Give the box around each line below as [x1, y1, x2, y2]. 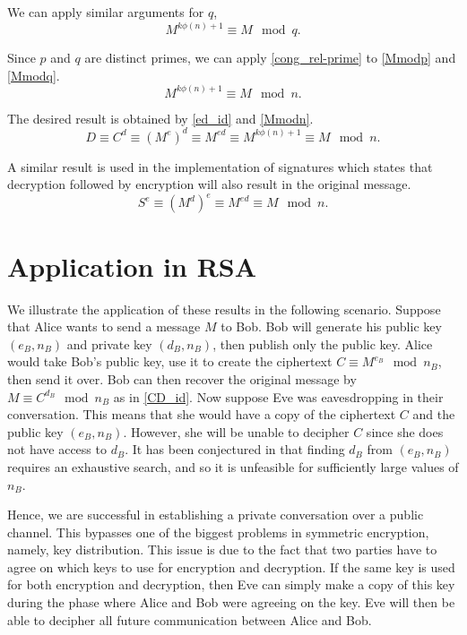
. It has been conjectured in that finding [125, 440, 345, 459]
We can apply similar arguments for [7, 3, 204, 21]
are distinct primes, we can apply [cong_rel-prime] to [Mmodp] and [84, 48, 456, 67]
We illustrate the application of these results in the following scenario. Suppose [7, 299, 441, 318]
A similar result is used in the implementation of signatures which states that [7, 157, 433, 176]
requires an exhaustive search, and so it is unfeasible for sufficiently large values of [7, 457, 459, 476]
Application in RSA [7, 247, 257, 284]
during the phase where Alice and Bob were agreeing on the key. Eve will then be [7, 593, 455, 612]
